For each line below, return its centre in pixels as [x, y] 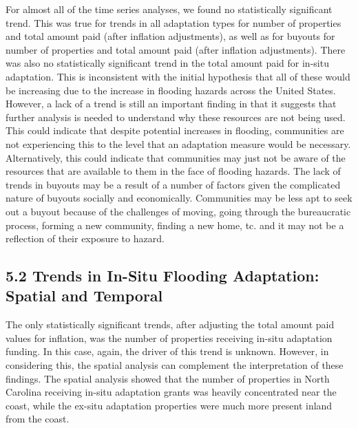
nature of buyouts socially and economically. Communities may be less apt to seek [179, 198]
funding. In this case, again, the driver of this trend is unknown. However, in [167, 351]
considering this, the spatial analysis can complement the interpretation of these [175, 365]
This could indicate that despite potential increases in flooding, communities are [175, 130]
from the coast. [38, 419]
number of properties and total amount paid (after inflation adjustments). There [176, 49]
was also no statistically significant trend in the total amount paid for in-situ [167, 63]
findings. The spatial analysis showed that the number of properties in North [168, 378]
